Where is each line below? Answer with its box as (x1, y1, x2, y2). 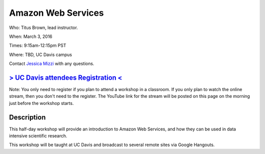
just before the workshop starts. (9, 100, 74, 106)
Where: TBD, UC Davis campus (9, 52, 72, 58)
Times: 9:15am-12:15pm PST (9, 42, 66, 49)
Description (9, 113, 46, 122)
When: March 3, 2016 (9, 33, 53, 39)
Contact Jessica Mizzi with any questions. (9, 61, 94, 66)
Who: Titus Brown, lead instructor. (9, 25, 78, 31)
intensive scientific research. (9, 133, 67, 139)
